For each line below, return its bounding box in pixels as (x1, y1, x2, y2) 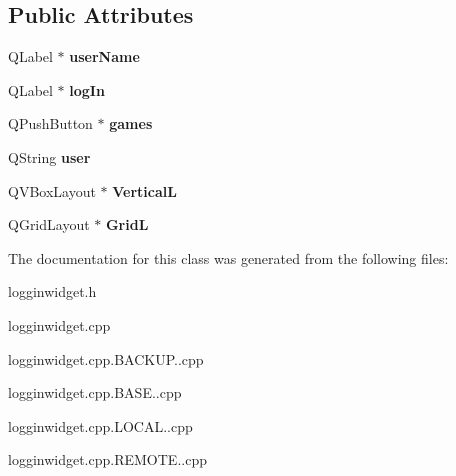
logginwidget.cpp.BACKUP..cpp (8, 348, 204, 369)
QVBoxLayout (8, 180, 96, 201)
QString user (8, 146, 91, 167)
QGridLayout (8, 214, 90, 235)
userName (69, 46, 140, 67)
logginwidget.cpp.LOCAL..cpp (8, 415, 193, 436)
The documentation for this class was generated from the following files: (8, 247, 449, 268)
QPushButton (8, 113, 93, 134)
